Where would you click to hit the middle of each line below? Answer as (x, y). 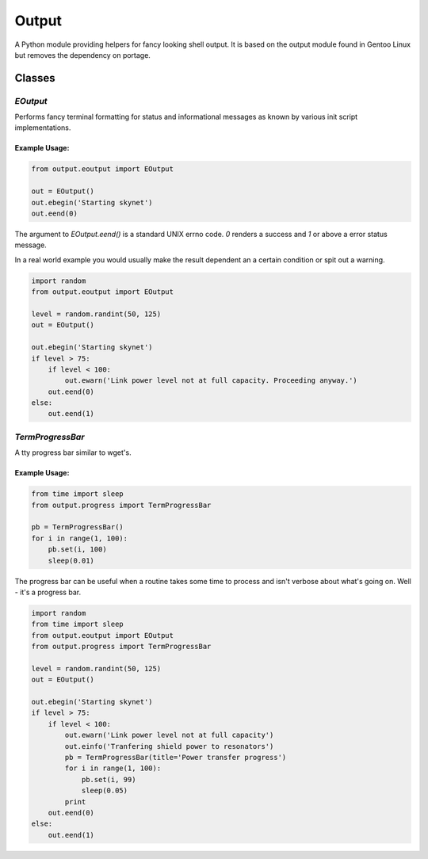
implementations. (43, 128)
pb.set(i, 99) (109, 779)
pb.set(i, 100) (77, 550)
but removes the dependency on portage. (82, 55)
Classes (35, 78)
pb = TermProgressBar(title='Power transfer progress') (176, 757)
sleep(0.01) (71, 560)
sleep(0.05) (105, 791)
